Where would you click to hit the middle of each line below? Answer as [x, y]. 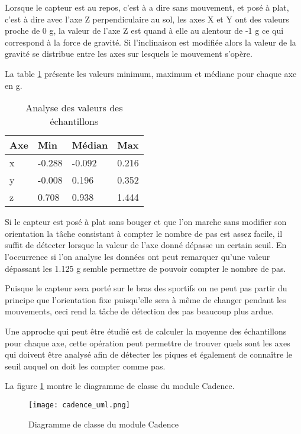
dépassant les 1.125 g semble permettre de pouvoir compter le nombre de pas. [145, 268]
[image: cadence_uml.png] [79, 405]
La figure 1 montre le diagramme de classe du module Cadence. [120, 386]
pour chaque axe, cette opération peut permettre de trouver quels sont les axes [148, 343]
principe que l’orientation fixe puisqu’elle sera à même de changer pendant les [145, 299]
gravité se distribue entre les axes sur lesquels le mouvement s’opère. [129, 54]
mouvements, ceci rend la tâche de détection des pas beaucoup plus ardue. [139, 311]
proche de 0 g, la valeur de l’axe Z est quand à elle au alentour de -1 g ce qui [144, 30]
